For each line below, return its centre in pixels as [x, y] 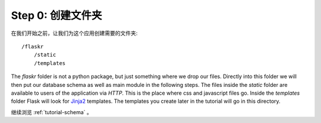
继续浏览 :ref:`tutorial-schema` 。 [51, 112]
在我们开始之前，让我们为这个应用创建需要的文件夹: [74, 33]
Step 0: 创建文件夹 [56, 15]
